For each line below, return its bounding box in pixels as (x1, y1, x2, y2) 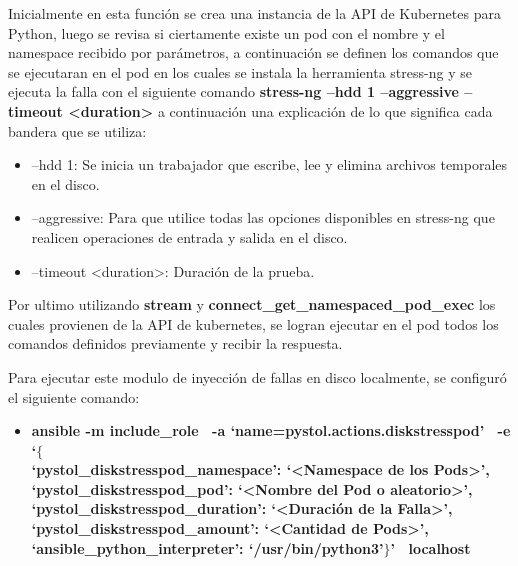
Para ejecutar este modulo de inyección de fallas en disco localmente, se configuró (8, 366, 507, 387)
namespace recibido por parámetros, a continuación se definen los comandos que (8, 42, 499, 63)
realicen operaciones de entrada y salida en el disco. (31, 226, 348, 247)
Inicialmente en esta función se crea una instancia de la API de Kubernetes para (8, 3, 501, 23)
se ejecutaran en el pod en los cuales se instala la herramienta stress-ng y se (8, 61, 472, 82)
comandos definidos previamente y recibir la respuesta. (8, 333, 343, 354)
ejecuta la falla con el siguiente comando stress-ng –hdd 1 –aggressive (8, 81, 459, 102)
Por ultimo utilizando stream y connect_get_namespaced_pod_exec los (8, 294, 496, 315)
